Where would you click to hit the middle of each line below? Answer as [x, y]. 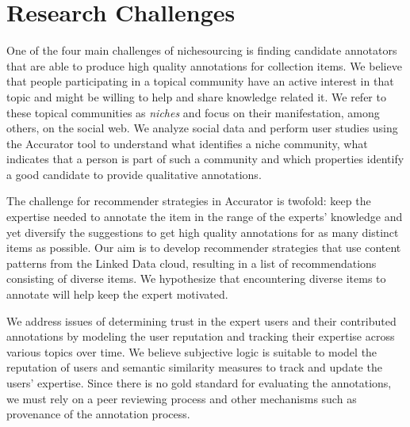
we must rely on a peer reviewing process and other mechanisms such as [182, 398]
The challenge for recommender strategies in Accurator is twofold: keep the [189, 201]
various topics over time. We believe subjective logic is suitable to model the [192, 351]
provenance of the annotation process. [98, 414]
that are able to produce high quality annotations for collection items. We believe [204, 65]
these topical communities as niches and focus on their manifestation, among [193, 112]
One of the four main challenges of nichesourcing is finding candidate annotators [202, 50]
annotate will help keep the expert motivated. [117, 294]
